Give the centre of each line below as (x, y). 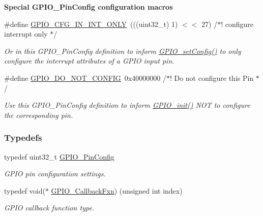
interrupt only (26, 34)
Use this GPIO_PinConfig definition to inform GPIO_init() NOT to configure (127, 105)
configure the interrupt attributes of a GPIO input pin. (89, 61)
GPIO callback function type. (49, 208)
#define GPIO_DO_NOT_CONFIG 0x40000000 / (85, 78)
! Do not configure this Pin (212, 78)
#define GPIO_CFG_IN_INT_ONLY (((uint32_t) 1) (91, 24)
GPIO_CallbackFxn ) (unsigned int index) (117, 190)
